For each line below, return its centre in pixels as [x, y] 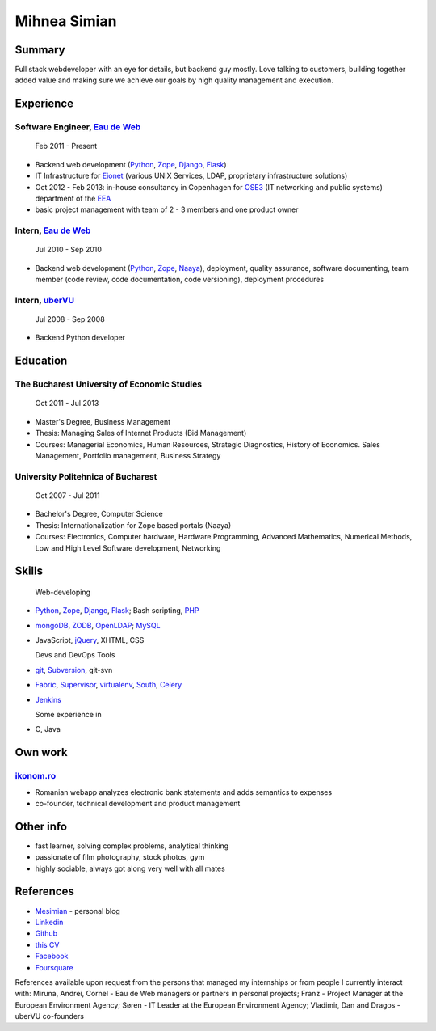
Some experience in [68, 715]
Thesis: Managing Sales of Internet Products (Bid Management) [141, 433]
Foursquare [54, 967]
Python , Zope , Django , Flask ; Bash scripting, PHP [117, 611]
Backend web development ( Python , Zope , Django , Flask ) [131, 164]
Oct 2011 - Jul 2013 [67, 404]
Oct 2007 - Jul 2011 [67, 495]
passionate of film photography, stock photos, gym [120, 857]
